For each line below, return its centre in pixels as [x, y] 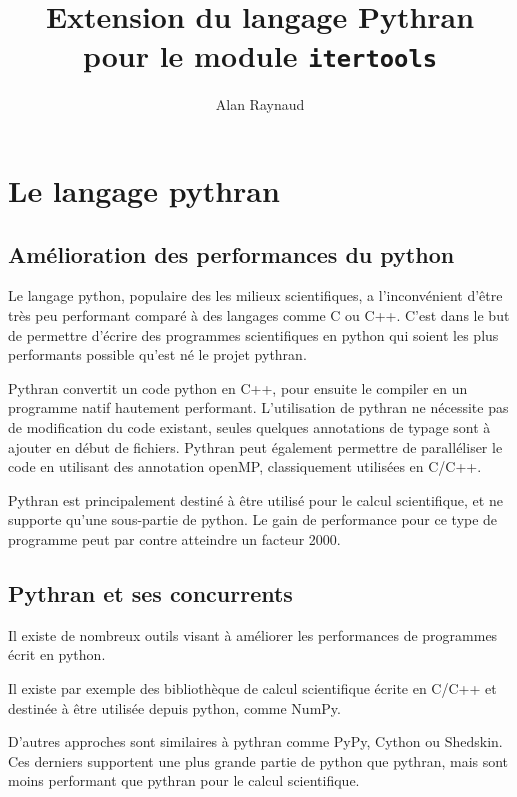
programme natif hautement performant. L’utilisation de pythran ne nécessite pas [258, 407]
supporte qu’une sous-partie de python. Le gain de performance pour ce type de [253, 519]
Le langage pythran [144, 190]
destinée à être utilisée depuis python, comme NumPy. [174, 707]
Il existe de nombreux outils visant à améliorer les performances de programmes [253, 634]
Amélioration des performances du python [231, 253]
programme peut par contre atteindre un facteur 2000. [174, 538]
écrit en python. [57, 654]
